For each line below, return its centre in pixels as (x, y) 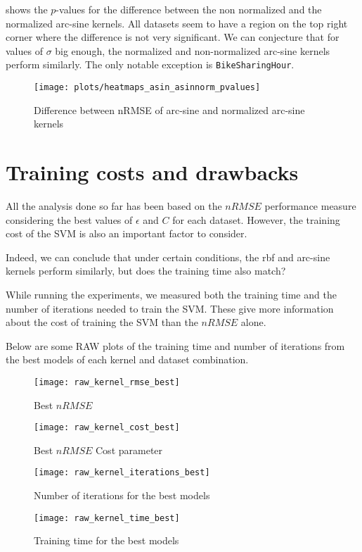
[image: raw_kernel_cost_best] (107, 428)
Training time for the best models (106, 540)
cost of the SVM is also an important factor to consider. (127, 233)
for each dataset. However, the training (256, 219)
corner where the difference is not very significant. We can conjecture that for (173, 37)
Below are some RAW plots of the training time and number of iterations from (175, 345)
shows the (27, 9)
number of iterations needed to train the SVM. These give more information (170, 308)
